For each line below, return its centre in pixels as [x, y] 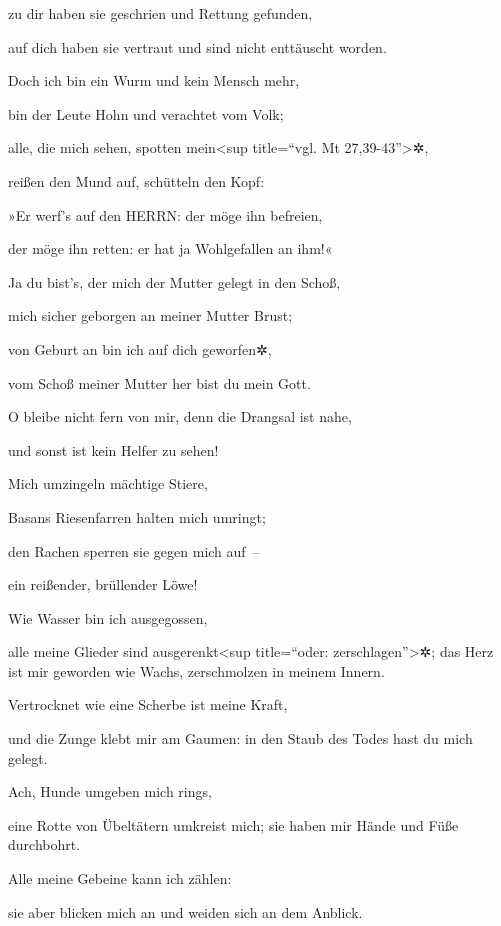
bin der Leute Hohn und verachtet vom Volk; [146, 113]
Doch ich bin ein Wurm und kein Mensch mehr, [154, 80]
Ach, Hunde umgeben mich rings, [110, 791]
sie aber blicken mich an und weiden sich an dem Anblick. [185, 911]
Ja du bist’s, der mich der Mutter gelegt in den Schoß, [174, 281]
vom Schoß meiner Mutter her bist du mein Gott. [159, 382]
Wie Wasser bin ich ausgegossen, [108, 617]
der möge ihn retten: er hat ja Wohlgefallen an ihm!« [170, 248]
